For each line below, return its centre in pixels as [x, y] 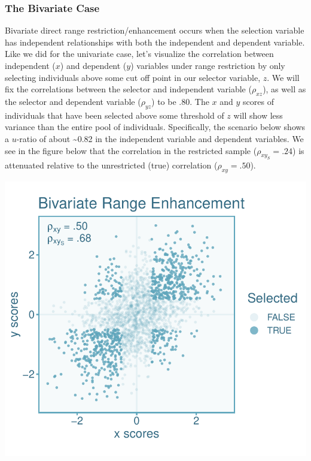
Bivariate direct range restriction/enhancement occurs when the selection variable [155, 30]
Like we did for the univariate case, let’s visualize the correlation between [139, 54]
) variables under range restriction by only [208, 65]
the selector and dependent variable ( [73, 101]
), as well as [284, 89]
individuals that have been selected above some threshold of [115, 115]
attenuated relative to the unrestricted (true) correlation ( [111, 165]
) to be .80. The [180, 101]
